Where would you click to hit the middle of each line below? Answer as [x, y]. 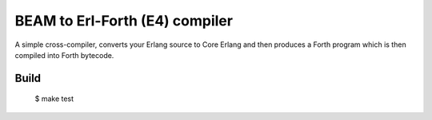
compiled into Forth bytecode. [64, 55]
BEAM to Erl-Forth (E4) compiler [124, 21]
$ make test [54, 99]
